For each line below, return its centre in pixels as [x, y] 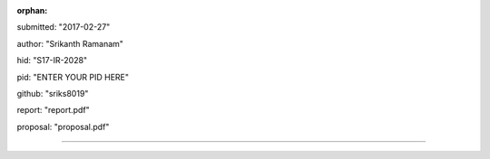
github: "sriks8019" [53, 93]
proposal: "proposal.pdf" [63, 126]
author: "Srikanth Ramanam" [70, 43]
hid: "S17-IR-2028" [52, 61]
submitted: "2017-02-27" [64, 27]
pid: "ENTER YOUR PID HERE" [73, 77]
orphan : [32, 10]
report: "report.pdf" [53, 110]
